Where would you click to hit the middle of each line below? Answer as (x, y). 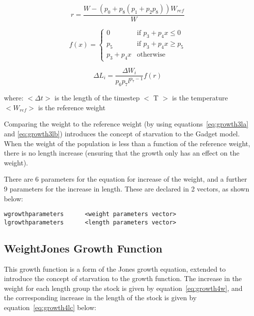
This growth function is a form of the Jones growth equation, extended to (115, 269)
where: (14, 98)
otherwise (151, 54)
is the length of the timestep (97, 98)
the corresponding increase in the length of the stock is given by (100, 298)
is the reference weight (72, 107)
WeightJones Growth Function (83, 248)
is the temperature (200, 98)
